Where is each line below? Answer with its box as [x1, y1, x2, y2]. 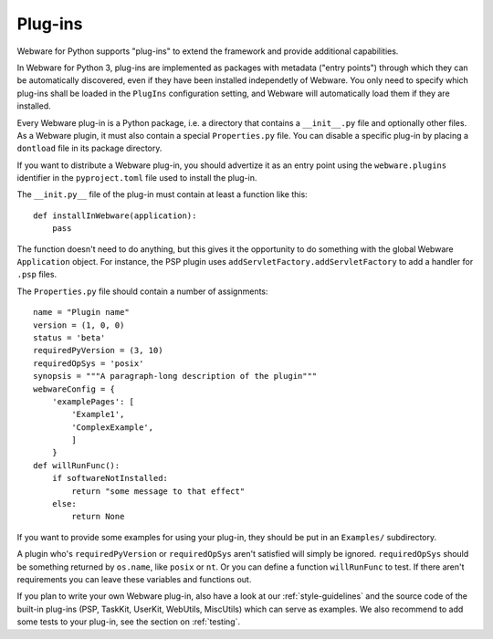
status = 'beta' [33, 332, 106, 342]
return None [71, 511, 125, 522]
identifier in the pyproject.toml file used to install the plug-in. [16, 173, 257, 183]
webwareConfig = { [33, 383, 116, 394]
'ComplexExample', [71, 422, 154, 433]
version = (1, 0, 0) [33, 319, 125, 330]
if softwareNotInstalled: [51, 473, 169, 484]
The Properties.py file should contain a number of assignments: [16, 286, 268, 297]
